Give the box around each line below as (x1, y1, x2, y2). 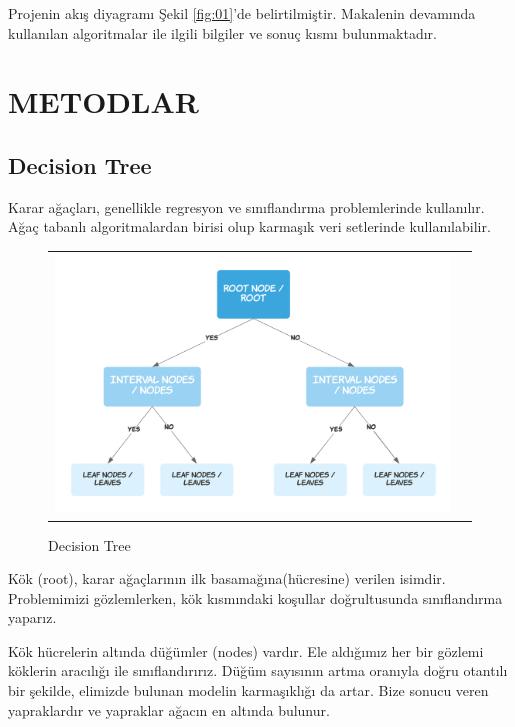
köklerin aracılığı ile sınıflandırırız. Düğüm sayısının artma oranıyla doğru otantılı (8, 660, 508, 681)
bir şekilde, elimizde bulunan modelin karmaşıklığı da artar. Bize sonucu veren (8, 680, 489, 701)
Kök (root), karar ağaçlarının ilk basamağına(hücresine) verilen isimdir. (8, 568, 446, 589)
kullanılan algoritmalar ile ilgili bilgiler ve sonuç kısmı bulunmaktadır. (8, 22, 437, 43)
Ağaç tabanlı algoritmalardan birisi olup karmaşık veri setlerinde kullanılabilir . (8, 216, 491, 237)
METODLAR (8, 81, 199, 122)
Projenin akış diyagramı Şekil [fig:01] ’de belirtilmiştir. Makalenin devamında (8, 3, 476, 23)
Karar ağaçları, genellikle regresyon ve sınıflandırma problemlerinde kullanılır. (8, 196, 485, 217)
